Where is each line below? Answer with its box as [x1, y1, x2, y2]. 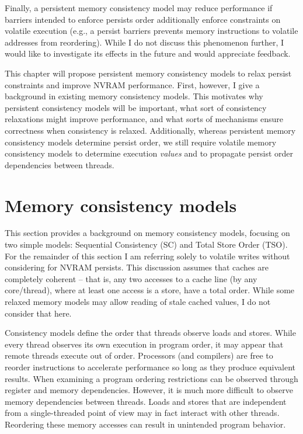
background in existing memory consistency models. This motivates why [5, 90, 263, 102]
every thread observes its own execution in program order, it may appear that [5, 338, 284, 350]
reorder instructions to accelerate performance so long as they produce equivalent [5, 360, 295, 373]
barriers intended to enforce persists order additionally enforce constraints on [5, 13, 281, 25]
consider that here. [5, 307, 72, 319]
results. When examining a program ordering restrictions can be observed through [5, 372, 298, 384]
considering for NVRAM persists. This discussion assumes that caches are [5, 261, 269, 273]
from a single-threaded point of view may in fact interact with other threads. [5, 407, 280, 419]
